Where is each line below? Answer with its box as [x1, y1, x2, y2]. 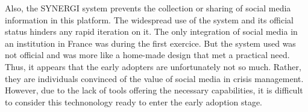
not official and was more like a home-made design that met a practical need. [5, 49, 290, 61]
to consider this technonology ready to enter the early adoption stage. [5, 95, 262, 108]
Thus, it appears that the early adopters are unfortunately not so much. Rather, [5, 60, 301, 72]
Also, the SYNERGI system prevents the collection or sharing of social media [5, 2, 291, 14]
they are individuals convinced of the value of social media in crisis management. [5, 72, 304, 84]
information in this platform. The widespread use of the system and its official [5, 13, 294, 26]
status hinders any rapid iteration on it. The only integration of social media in [5, 25, 298, 38]
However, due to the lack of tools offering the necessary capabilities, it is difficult [5, 84, 303, 96]
